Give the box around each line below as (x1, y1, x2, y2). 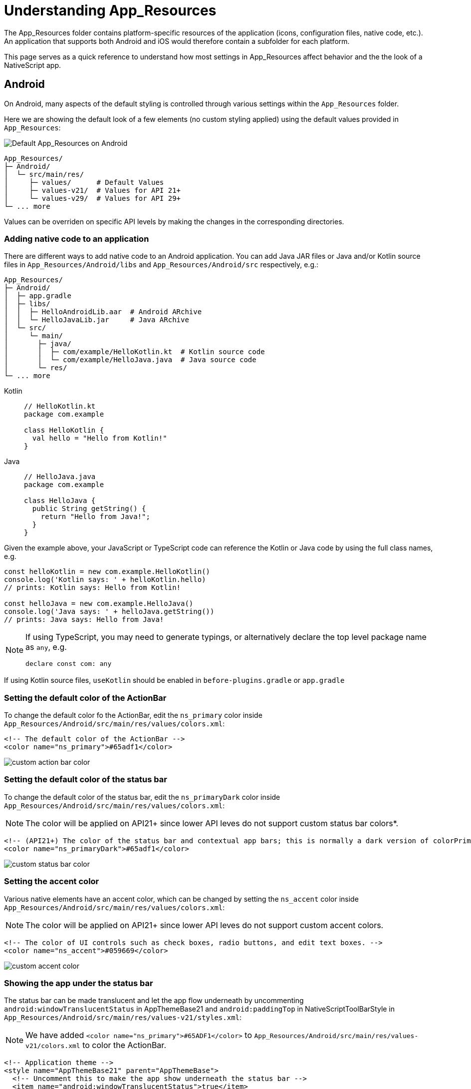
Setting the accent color (4, 876, 99, 887)
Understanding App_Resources (4, 2, 217, 19)
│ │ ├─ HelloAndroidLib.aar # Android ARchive (4, 308, 202, 316)
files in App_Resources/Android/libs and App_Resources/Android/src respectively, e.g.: (4, 260, 319, 269)
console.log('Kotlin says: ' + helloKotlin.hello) (4, 575, 206, 584)
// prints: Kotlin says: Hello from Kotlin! (4, 583, 181, 592)
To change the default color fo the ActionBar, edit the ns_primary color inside (4, 711, 262, 720)
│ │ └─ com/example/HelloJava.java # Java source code (4, 356, 256, 364)
